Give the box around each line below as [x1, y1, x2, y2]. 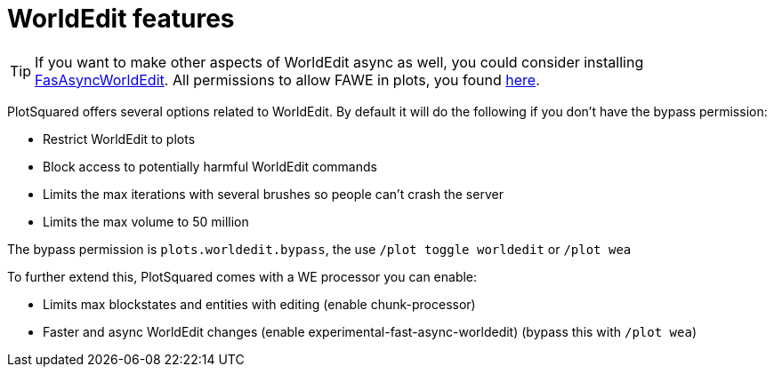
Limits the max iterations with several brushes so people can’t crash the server [43, 186, 504, 202]
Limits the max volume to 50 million [43, 213, 249, 229]
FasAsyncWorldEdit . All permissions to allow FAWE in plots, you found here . [35, 70, 540, 89]
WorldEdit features [7, 4, 235, 34]
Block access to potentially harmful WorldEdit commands [43, 158, 377, 174]
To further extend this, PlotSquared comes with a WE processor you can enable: [7, 268, 478, 284]
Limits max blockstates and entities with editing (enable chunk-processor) [43, 296, 476, 312]
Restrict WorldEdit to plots [43, 131, 196, 147]
